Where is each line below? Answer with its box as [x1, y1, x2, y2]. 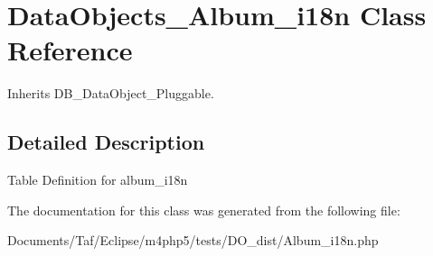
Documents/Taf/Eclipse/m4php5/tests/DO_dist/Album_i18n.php [7, 231, 379, 250]
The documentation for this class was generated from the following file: [7, 200, 400, 219]
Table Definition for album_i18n [7, 170, 188, 189]
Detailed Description [7, 128, 205, 156]
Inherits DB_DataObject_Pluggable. [7, 84, 214, 103]
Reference [7, 32, 133, 69]
